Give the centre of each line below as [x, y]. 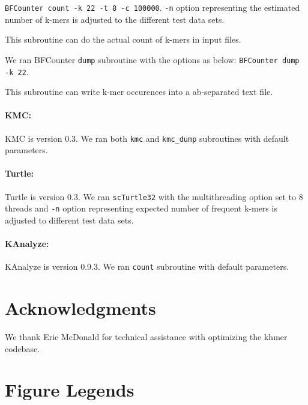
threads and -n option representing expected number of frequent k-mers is [141, 208]
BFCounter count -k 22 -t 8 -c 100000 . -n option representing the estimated [152, 7]
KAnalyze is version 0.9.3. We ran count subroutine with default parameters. [147, 266]
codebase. [23, 348]
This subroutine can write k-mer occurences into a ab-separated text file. [139, 92]
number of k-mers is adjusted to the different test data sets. [115, 19]
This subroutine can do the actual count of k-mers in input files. [123, 39]
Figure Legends [70, 390]
